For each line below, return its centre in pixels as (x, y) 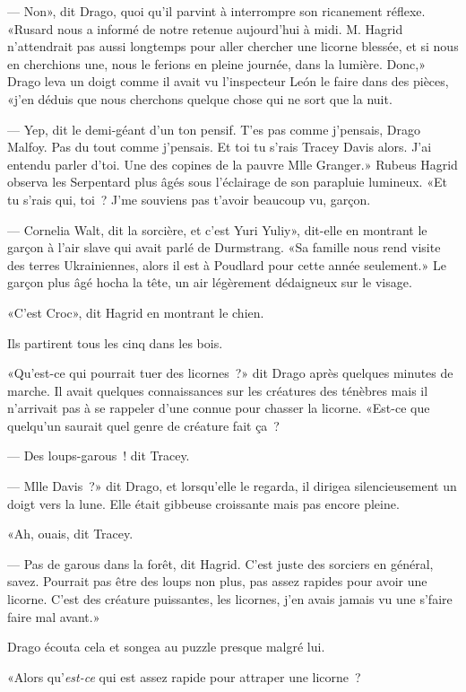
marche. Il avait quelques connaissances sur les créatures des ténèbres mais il (218, 390)
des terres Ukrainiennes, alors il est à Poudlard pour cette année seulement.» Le (227, 264)
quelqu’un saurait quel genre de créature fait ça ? (143, 425)
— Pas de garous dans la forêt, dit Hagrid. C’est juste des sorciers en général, (220, 563)
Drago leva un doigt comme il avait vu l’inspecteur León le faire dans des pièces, (228, 81)
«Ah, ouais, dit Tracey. (70, 534)
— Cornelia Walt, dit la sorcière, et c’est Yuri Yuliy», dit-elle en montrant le (217, 229)
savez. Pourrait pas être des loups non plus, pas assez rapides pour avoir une (217, 581)
